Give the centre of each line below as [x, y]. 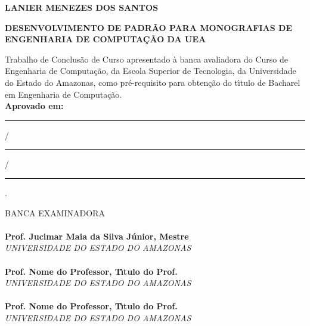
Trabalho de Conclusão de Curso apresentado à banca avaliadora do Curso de [146, 59]
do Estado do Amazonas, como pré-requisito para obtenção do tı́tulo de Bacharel [153, 82]
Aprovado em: [34, 106]
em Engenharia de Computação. [63, 94]
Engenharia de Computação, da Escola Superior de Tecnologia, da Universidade [151, 71]
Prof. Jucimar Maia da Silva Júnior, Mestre [97, 236]
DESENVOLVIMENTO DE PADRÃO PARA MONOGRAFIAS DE [148, 27]
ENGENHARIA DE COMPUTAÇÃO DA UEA [106, 39]
